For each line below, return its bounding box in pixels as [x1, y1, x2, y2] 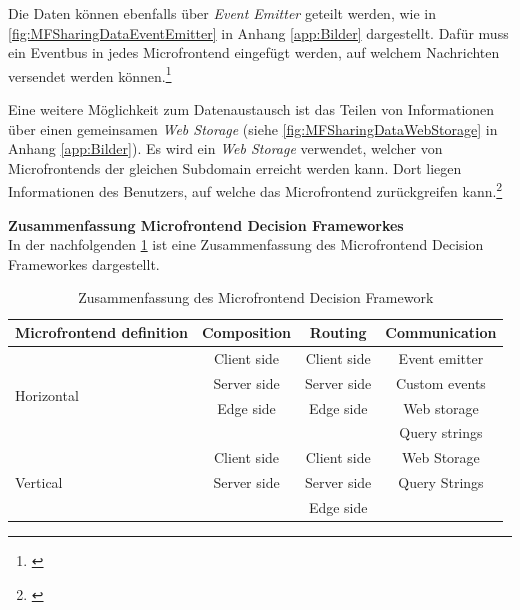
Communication [385, 322, 497, 343]
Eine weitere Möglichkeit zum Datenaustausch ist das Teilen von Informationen [8, 99, 495, 120]
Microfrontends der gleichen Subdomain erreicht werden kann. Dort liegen [8, 157, 462, 178]
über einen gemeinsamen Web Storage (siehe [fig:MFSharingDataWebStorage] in [8, 118, 498, 139]
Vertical [15, 472, 63, 493]
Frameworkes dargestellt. [8, 253, 160, 274]
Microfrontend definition [15, 322, 188, 343]
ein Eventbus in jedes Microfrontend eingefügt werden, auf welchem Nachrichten [8, 42, 500, 63]
